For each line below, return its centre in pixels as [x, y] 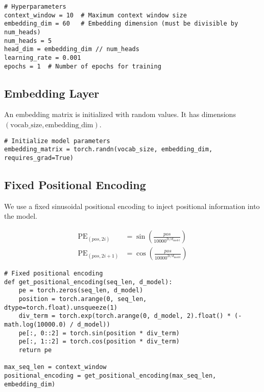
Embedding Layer [52, 93]
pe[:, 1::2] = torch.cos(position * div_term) [99, 342]
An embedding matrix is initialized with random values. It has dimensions [120, 114]
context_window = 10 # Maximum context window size [95, 15]
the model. [21, 216]
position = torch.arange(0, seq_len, [83, 299]
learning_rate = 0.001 [43, 57]
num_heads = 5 [28, 41]
